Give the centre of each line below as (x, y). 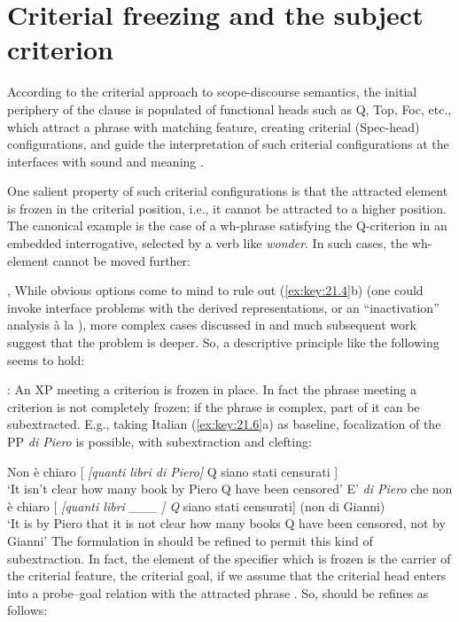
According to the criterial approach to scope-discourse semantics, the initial (212, 92)
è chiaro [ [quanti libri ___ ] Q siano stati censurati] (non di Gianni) (196, 505)
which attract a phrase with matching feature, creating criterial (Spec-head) (214, 126)
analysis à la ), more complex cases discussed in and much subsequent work (212, 325)
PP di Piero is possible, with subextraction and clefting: (159, 441)
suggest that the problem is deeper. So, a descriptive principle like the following (223, 342)
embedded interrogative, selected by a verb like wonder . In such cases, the (208, 243)
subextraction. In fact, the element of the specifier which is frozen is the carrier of (229, 558)
